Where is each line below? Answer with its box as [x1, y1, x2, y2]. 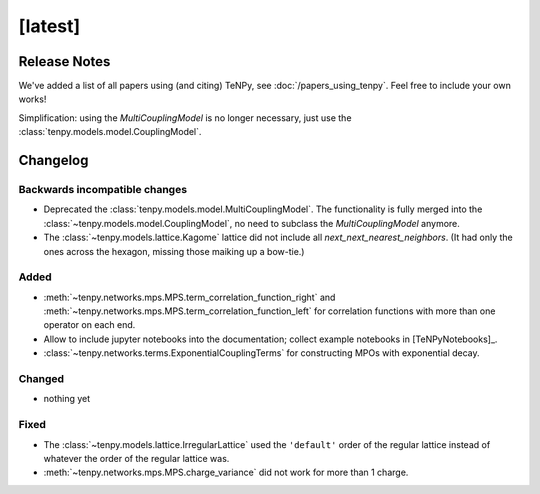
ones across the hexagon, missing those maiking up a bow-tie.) [43, 245, 305, 257]
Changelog [18, 152, 89, 169]
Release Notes [18, 53, 111, 70]
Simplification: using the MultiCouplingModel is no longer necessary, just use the [18, 111, 352, 124]
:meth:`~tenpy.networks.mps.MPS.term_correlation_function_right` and [43, 291, 336, 303]
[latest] [18, 15, 81, 37]
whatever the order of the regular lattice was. [43, 452, 230, 464]
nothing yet [43, 393, 91, 405]
